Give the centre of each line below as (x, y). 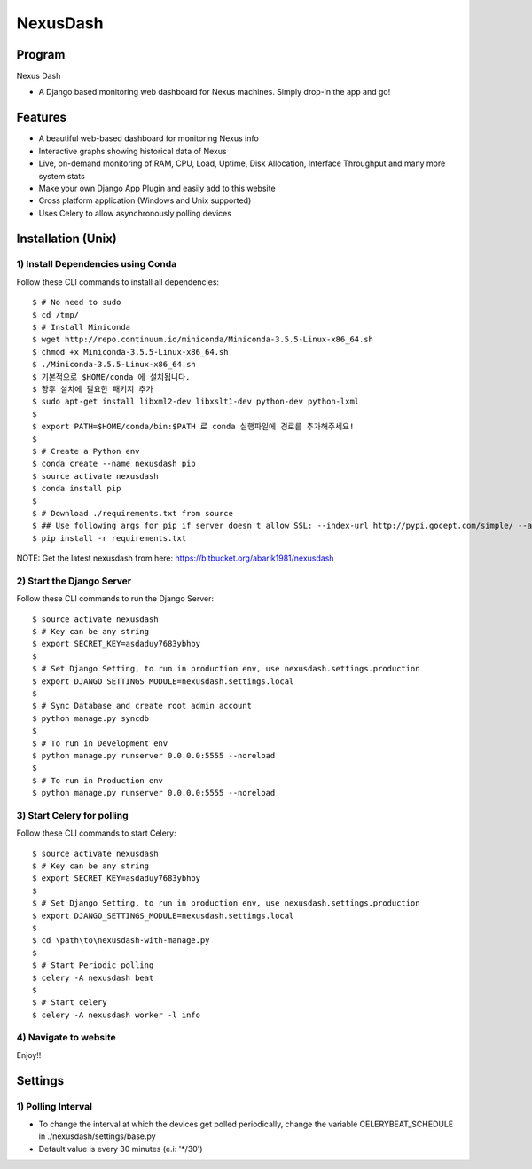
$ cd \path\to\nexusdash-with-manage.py (121, 941)
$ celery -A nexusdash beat (93, 977)
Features (41, 118)
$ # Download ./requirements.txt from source (133, 513)
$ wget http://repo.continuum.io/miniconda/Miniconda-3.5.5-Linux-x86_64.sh (203, 340)
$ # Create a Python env (86, 451)
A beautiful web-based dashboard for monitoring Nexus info (149, 138)
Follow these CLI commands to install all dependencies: (118, 282)
